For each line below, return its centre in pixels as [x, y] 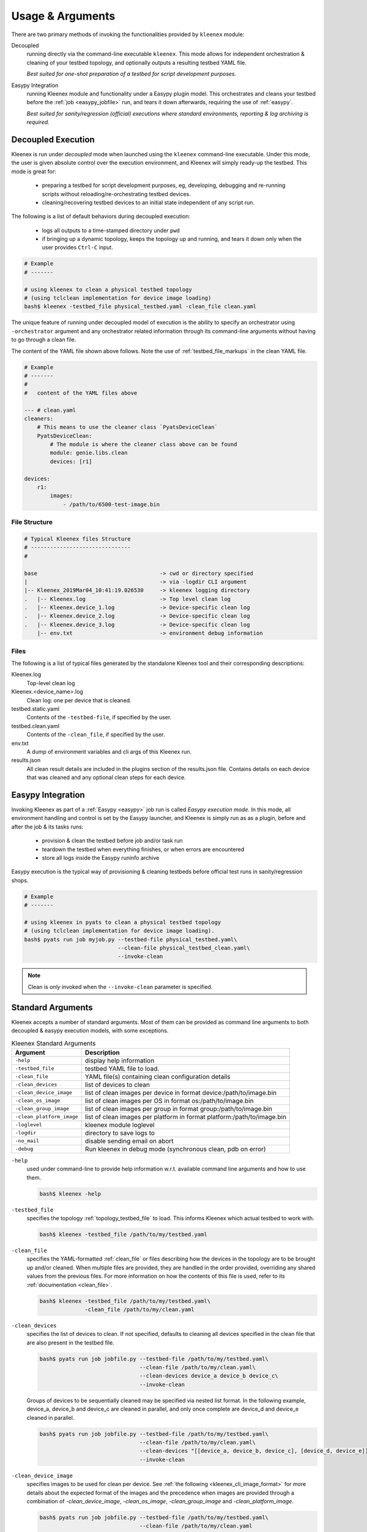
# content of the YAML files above [81, 393]
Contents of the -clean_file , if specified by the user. [96, 735]
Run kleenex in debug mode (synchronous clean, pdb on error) [175, 1149]
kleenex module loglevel [120, 1124]
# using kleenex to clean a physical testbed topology [108, 289]
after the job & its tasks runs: [47, 827]
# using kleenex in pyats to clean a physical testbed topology [123, 922]
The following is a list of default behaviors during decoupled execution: [101, 216]
